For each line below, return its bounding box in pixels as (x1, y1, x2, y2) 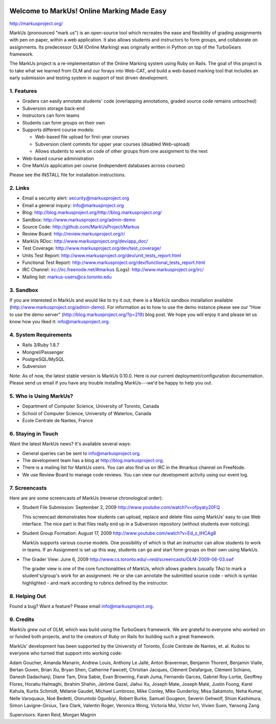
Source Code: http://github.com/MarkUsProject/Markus (22, 224, 140, 230)
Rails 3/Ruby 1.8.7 (22, 342, 60, 348)
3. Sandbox (9, 286, 38, 294)
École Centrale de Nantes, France (22, 418, 93, 424)
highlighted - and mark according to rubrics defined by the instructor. (22, 580, 169, 586)
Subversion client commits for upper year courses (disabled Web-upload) (35, 141, 190, 147)
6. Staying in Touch (9, 430, 58, 437)
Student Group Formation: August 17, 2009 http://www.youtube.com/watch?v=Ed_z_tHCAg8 (22, 530, 216, 536)
